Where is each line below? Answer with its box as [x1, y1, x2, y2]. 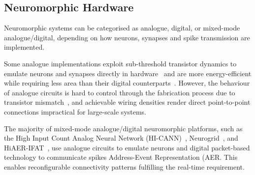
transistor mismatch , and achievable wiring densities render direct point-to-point [4, 97, 251, 107]
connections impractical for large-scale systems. [4, 106, 147, 117]
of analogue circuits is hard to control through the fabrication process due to [4, 87, 235, 97]
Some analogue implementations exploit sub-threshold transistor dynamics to [4, 58, 237, 68]
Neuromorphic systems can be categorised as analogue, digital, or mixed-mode [4, 23, 240, 33]
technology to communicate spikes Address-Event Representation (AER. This [4, 152, 238, 162]
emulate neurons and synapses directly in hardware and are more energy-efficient [4, 68, 252, 78]
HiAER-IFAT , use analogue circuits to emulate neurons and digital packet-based [4, 142, 250, 152]
